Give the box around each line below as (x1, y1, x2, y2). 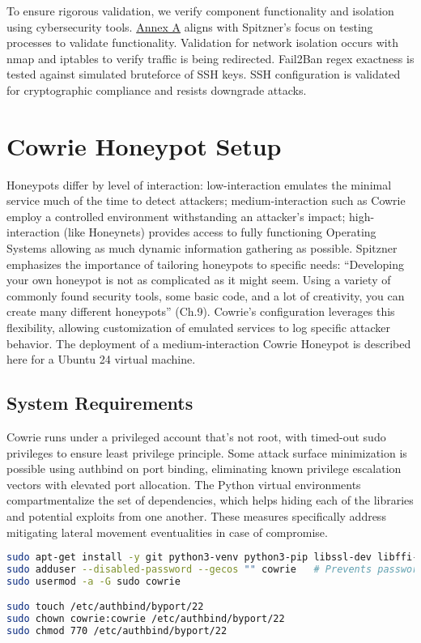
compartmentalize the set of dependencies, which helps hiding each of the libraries (6, 492, 414, 509)
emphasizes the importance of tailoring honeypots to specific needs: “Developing (6, 255, 405, 272)
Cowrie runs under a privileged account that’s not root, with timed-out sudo (6, 428, 386, 445)
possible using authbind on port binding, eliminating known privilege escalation (6, 460, 402, 477)
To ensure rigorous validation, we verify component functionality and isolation (6, 2, 394, 19)
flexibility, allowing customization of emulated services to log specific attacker (6, 319, 391, 336)
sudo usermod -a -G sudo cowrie (6, 575, 181, 587)
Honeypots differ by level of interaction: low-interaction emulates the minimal (6, 176, 392, 193)
